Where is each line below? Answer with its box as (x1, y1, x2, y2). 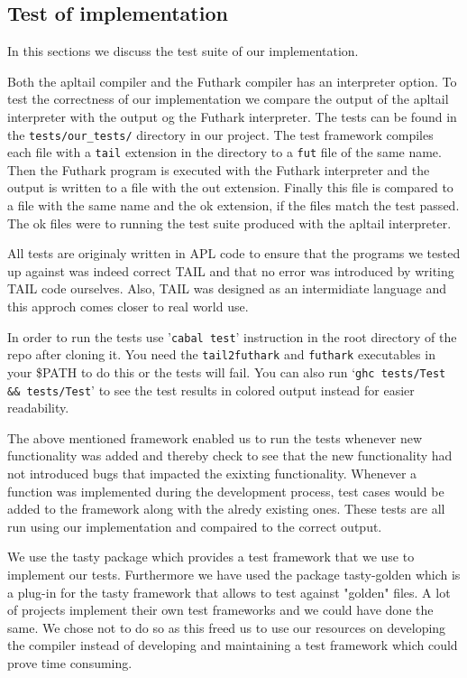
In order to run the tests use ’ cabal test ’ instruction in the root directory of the (7, 327, 457, 346)
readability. (7, 398, 69, 417)
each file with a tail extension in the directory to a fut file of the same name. (7, 143, 442, 162)
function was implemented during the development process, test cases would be (7, 481, 444, 500)
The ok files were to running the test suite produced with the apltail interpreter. (7, 213, 452, 232)
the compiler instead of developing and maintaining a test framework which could (7, 636, 458, 655)
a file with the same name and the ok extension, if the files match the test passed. (7, 196, 460, 215)
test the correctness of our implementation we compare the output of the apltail (7, 89, 449, 108)
